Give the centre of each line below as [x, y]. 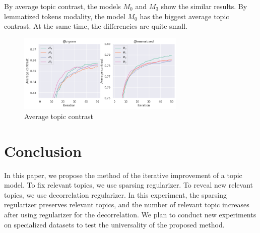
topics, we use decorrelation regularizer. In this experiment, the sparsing [116, 194]
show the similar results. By [204, 6]
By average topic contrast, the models [62, 6]
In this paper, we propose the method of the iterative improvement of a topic [123, 175]
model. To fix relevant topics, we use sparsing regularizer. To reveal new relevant [129, 185]
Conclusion [43, 151]
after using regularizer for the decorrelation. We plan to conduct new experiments [130, 214]
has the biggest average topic [184, 16]
